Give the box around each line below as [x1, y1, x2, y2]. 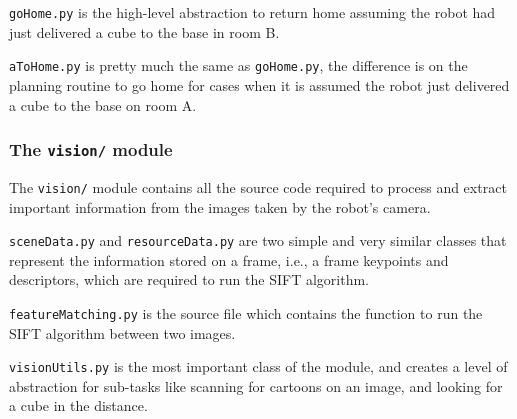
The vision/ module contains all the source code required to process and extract [9, 176, 507, 197]
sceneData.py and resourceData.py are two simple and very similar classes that [9, 230, 507, 251]
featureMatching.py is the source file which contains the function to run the [9, 302, 483, 323]
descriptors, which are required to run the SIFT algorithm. [9, 269, 369, 290]
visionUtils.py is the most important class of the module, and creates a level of [9, 356, 508, 377]
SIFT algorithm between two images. [9, 322, 236, 343]
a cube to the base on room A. [9, 94, 197, 115]
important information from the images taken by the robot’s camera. [9, 196, 431, 217]
